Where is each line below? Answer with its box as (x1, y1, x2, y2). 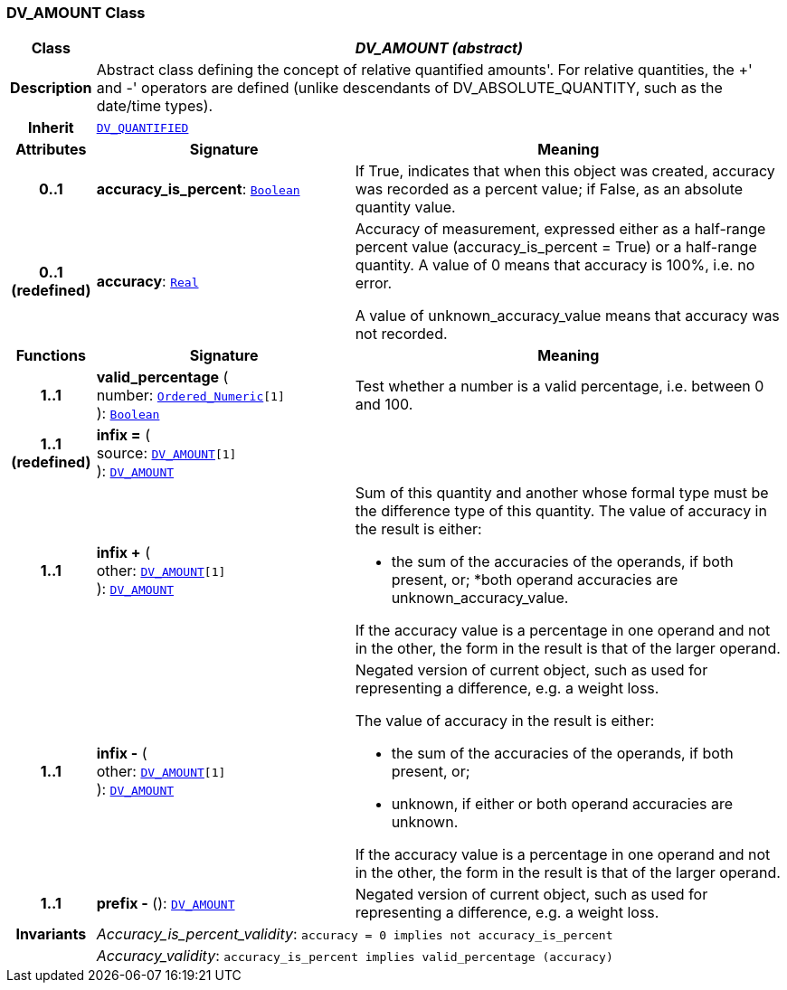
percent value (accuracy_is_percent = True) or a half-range (355, 238, 757, 257)
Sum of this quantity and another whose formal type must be (355, 484, 769, 503)
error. (355, 274, 393, 293)
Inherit (27, 118, 74, 137)
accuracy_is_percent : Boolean (96, 180, 300, 199)
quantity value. (355, 198, 456, 217)
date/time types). (96, 97, 213, 116)
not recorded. (355, 325, 448, 344)
